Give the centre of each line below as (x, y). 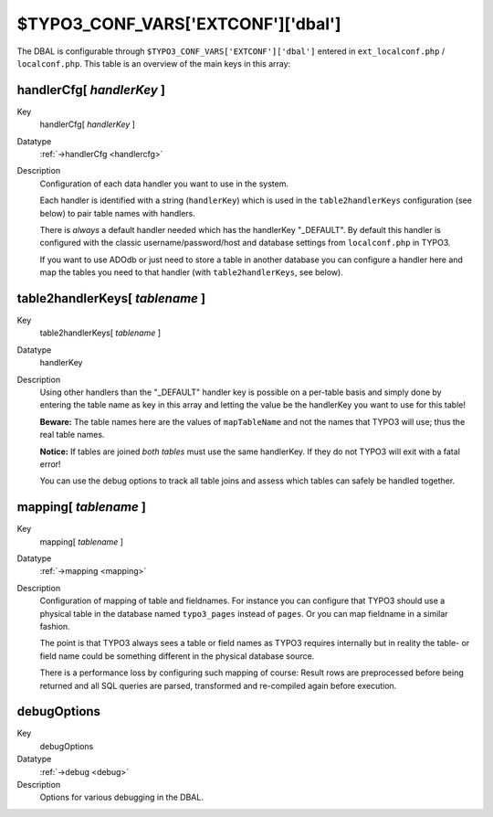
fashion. (55, 626)
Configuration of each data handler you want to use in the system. (164, 184)
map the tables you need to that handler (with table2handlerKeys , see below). (192, 272)
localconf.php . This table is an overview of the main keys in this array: (154, 63)
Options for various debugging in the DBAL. (122, 797)
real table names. (72, 435)
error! (50, 464)
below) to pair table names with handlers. (118, 213)
